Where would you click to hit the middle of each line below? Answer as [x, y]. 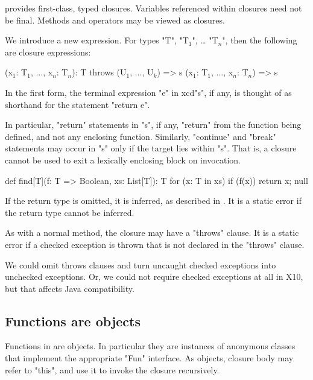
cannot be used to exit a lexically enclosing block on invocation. [123, 160]
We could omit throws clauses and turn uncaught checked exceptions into [141, 264]
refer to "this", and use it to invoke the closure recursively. [112, 369]
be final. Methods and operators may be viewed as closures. [115, 20]
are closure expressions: [48, 52]
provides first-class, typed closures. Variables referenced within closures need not [153, 8]
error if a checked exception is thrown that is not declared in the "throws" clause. [155, 244]
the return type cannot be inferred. [70, 212]
